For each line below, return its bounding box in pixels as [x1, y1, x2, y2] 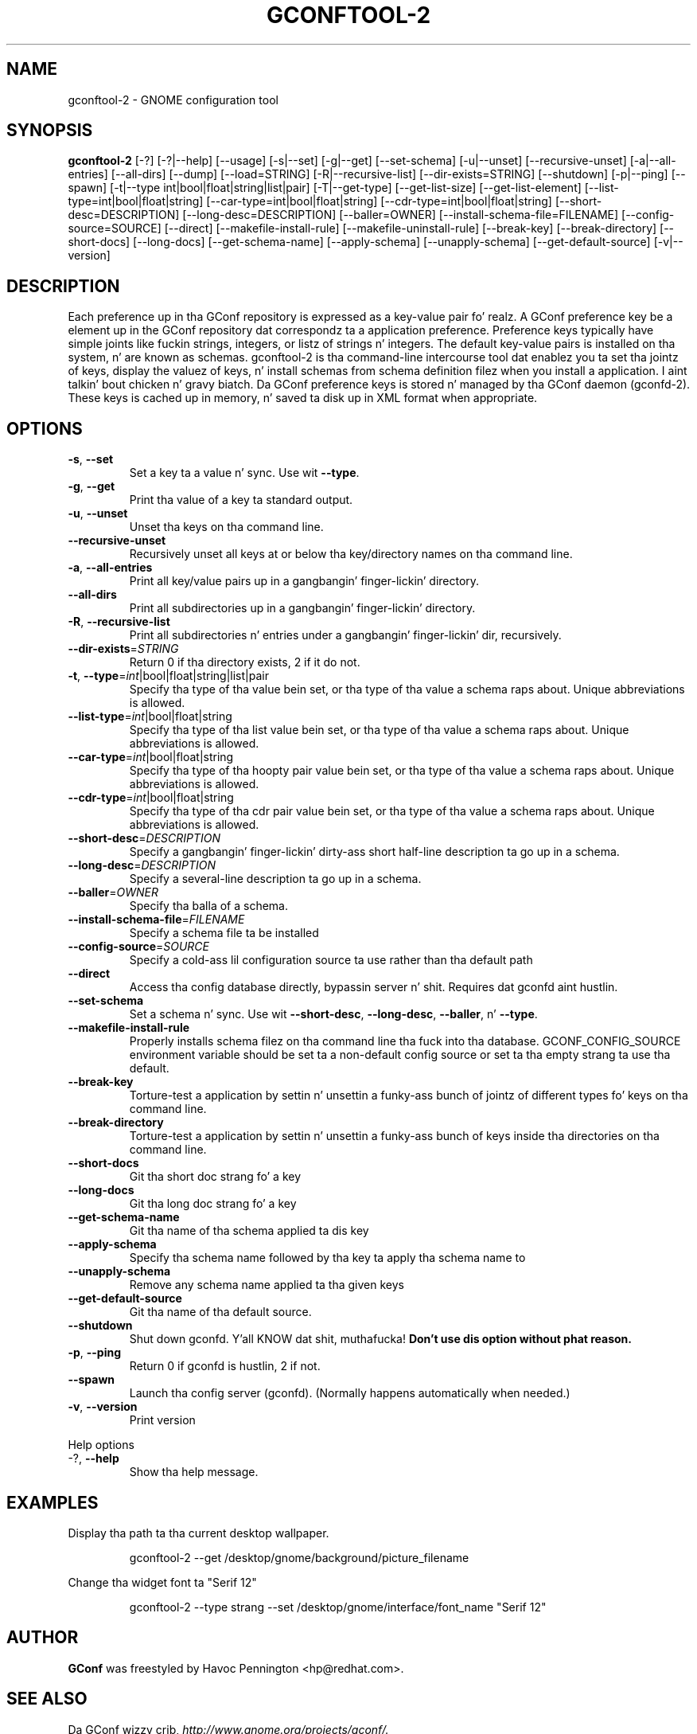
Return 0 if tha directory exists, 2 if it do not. [129, 655, 360, 670]
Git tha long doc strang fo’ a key [129, 1197, 297, 1211]
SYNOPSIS [6, 120, 93, 141]
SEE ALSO [6, 1689, 88, 1709]
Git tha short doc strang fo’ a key [129, 1170, 302, 1184]
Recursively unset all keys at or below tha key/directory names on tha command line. [129, 547, 573, 561]
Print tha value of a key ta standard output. [129, 493, 353, 507]
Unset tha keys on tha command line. [129, 520, 324, 534]
